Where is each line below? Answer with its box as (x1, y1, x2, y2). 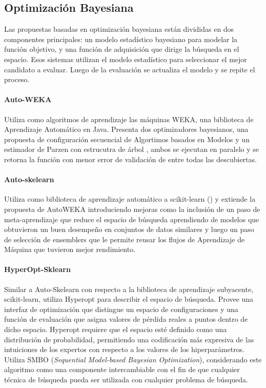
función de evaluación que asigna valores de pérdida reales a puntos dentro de (4, 314, 248, 324)
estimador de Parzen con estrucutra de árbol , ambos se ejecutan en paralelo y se (4, 144, 259, 154)
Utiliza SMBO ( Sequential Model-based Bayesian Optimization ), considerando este (4, 354, 262, 364)
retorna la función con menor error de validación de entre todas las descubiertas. (4, 153, 257, 164)
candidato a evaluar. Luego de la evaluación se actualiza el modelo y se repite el (4, 64, 255, 74)
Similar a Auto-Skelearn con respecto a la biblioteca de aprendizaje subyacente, (4, 283, 254, 294)
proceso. (4, 74, 30, 85)
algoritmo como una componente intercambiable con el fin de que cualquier (4, 364, 240, 375)
